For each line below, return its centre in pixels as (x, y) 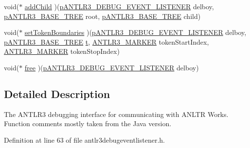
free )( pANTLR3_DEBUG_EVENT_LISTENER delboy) (112, 67)
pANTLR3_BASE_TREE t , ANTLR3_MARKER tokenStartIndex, (107, 41)
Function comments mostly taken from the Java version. (88, 123)
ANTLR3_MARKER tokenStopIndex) (62, 51)
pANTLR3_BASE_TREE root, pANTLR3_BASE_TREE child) (102, 16)
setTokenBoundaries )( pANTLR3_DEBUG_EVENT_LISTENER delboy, (135, 32)
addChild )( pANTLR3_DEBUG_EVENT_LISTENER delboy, (119, 6)
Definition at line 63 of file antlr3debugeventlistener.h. (84, 140)
